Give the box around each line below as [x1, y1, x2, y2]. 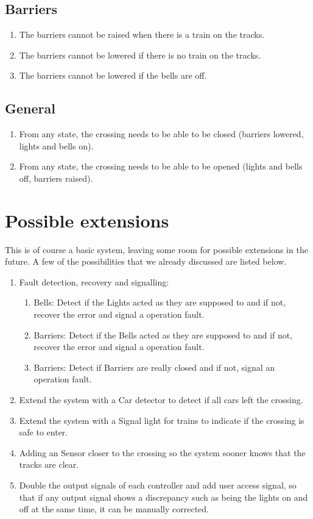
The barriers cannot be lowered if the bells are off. [19, 69, 207, 82]
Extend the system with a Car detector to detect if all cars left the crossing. [19, 393, 303, 406]
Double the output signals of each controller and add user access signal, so [19, 479, 297, 491]
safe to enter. [19, 426, 68, 438]
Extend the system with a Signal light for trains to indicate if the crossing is [19, 413, 304, 426]
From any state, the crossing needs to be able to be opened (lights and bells [19, 160, 303, 173]
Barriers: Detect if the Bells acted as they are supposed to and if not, [33, 328, 293, 341]
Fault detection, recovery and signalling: [19, 275, 169, 288]
